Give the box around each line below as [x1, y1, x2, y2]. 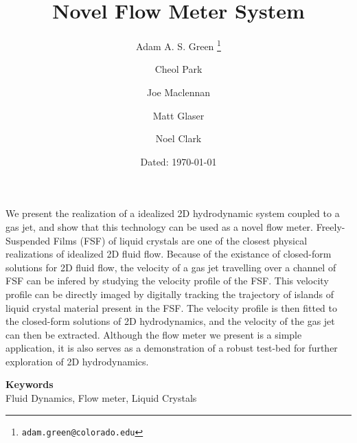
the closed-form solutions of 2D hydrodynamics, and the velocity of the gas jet [5, 314, 335, 328]
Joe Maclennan [147, 84, 210, 99]
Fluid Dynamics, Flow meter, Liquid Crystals [5, 391, 197, 405]
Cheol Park [154, 62, 203, 76]
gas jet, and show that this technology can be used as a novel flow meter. [5, 219, 313, 234]
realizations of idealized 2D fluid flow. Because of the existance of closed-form [5, 247, 332, 261]
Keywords [5, 377, 54, 391]
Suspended [5, 233, 51, 247]
